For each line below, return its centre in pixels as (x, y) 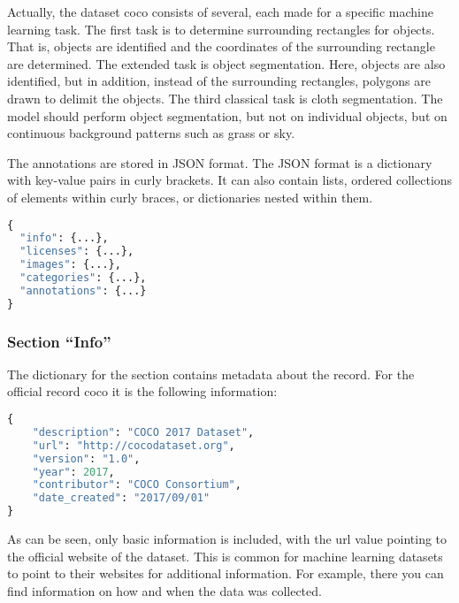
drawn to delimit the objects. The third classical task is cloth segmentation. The (225, 98)
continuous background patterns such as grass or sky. (151, 133)
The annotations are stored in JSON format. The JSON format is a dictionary (220, 162)
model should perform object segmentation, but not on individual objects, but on (227, 115)
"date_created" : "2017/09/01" (121, 498)
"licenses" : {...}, (77, 252)
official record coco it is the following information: (142, 391)
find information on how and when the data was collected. (164, 590)
